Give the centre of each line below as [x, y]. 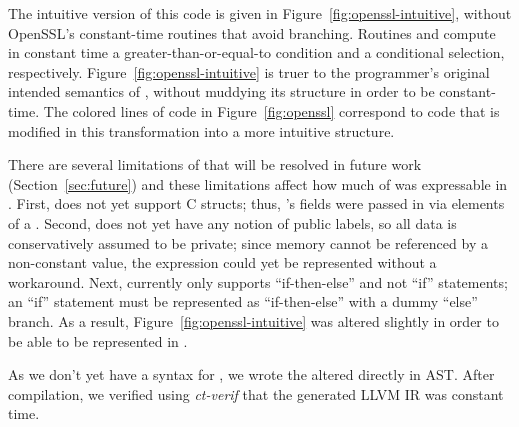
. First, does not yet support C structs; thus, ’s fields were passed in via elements [256, 203]
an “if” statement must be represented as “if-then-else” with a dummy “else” [243, 301]
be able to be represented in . [98, 340]
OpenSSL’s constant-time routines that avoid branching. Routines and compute [252, 32]
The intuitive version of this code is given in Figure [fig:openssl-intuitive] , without [260, 13]
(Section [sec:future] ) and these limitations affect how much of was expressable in [258, 183]
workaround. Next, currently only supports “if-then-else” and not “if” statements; [258, 281]
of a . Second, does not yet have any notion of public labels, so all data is [232, 222]
